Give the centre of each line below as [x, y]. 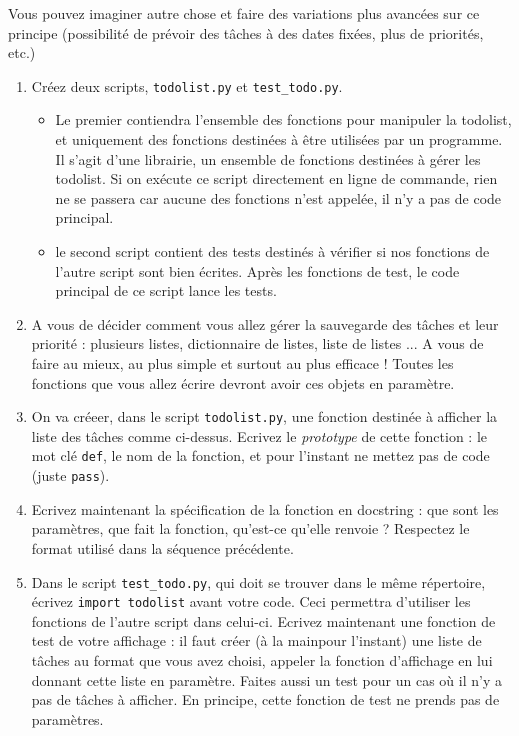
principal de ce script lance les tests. [166, 290]
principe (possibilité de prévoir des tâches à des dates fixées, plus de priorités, [246, 32]
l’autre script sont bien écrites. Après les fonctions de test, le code [257, 270]
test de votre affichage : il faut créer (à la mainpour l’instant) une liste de [256, 640]
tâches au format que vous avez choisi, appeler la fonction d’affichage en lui [262, 660]
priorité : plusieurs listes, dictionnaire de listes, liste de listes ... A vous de [257, 343]
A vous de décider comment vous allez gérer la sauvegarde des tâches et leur [265, 323]
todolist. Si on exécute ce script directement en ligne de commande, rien [276, 178]
